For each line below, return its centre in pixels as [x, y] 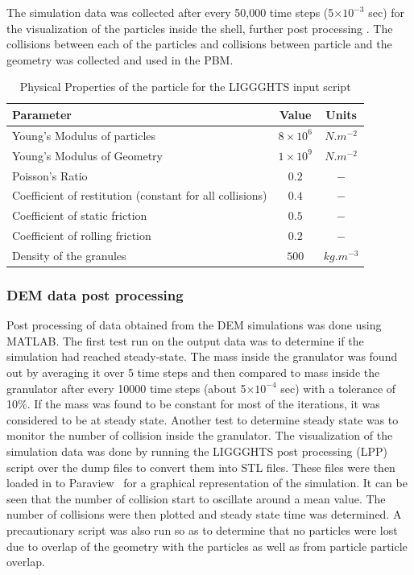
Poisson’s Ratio [50, 175]
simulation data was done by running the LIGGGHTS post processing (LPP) [197, 451]
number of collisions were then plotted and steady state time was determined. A [204, 514]
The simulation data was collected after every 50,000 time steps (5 [170, 12]
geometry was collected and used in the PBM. [120, 59]
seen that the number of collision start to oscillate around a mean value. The [196, 498]
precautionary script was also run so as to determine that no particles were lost [202, 529]
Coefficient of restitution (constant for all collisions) [140, 195]
